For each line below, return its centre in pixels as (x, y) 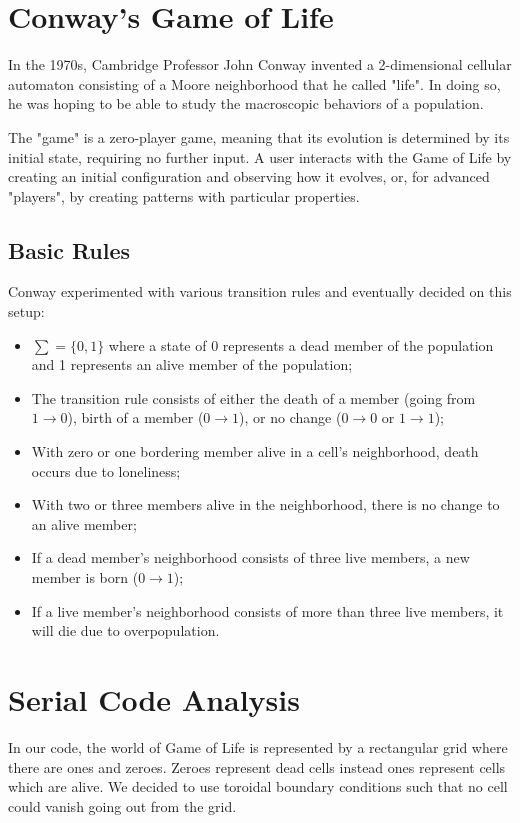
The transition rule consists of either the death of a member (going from (253, 397)
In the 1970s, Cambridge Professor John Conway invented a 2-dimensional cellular (260, 64)
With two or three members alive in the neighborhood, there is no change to (265, 504)
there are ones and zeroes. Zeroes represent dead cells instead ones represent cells (257, 766)
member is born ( (85, 577)
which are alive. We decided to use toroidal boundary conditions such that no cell (258, 786)
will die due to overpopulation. (125, 630)
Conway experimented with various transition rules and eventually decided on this (260, 291)
